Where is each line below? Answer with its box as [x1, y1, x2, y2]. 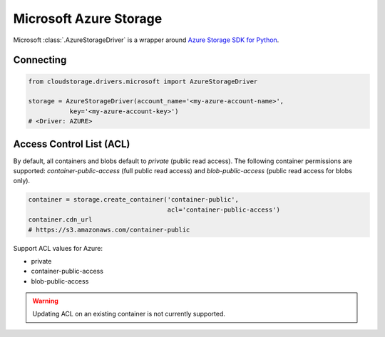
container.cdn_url [28, 216, 93, 224]
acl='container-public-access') [167, 205, 281, 214]
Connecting [13, 54, 67, 66]
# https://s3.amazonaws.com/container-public [28, 225, 190, 234]
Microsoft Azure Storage [13, 11, 163, 26]
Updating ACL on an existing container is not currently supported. [32, 310, 226, 318]
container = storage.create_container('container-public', [28, 196, 239, 204]
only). [13, 177, 31, 185]
